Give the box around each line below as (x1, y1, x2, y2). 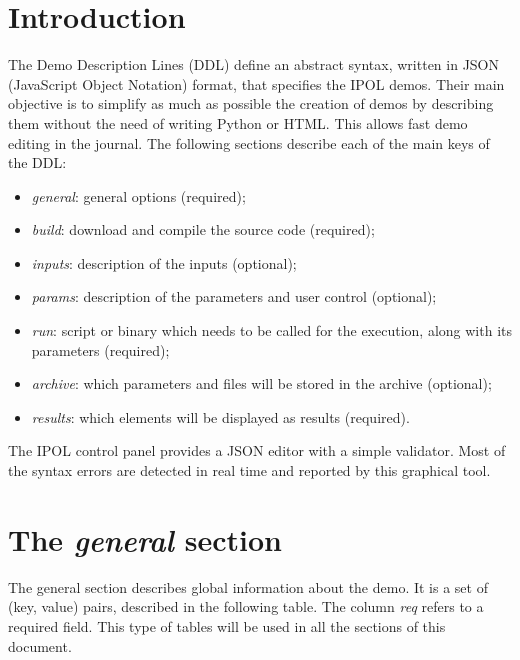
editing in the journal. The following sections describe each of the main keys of (8, 132, 490, 153)
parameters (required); (31, 339, 170, 360)
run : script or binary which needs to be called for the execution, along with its (31, 320, 512, 341)
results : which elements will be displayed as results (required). (31, 406, 410, 427)
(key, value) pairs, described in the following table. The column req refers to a (8, 596, 484, 617)
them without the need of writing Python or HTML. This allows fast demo (8, 112, 468, 133)
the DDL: (8, 152, 67, 173)
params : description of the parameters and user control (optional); (31, 286, 437, 307)
